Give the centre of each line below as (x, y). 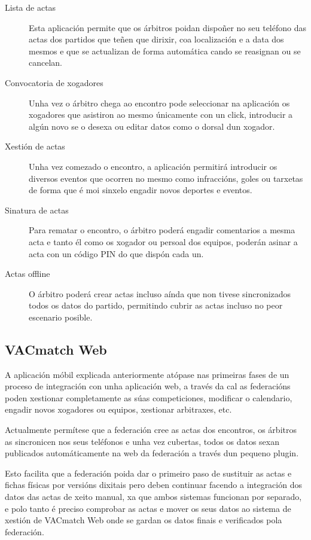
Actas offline (28, 274)
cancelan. (45, 62)
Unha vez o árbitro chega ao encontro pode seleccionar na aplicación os (159, 103)
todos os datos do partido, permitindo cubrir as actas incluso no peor (156, 305)
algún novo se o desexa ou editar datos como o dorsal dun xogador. (152, 126)
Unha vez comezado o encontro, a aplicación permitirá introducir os (153, 166)
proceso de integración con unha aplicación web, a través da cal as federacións (148, 386)
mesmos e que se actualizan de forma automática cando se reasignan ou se (165, 51)
